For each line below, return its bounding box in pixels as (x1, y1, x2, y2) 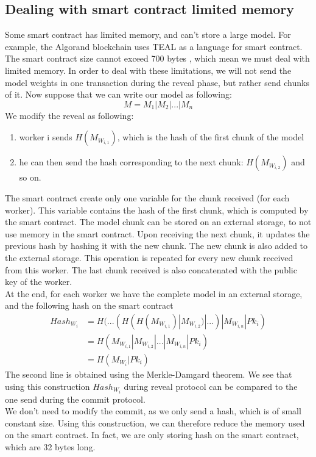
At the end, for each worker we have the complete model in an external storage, (5, 287, 303, 300)
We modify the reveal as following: (5, 109, 134, 121)
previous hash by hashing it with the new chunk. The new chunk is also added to (5, 239, 308, 252)
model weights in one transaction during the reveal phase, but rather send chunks (5, 76, 309, 88)
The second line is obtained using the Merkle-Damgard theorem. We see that (5, 367, 292, 380)
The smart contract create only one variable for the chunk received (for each (5, 191, 290, 204)
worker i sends (19, 131, 72, 143)
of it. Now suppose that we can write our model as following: (5, 88, 232, 101)
